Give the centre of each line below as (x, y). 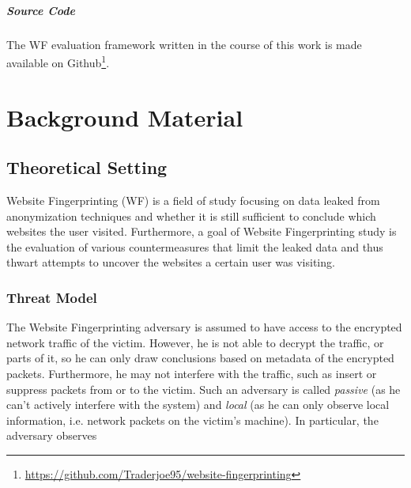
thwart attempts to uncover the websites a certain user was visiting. (171, 262)
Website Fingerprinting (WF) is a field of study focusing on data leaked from (193, 200)
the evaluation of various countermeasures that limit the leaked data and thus (195, 246)
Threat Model (52, 297)
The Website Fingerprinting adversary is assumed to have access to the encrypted (204, 327)
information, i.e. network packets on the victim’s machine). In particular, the (192, 420)
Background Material (125, 117)
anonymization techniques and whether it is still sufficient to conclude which (191, 216)
